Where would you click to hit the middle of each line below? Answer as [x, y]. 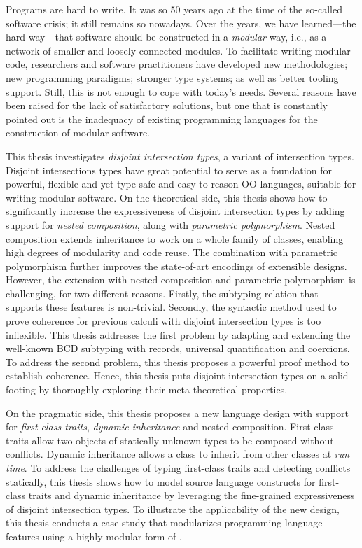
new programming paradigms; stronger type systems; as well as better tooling [172, 77]
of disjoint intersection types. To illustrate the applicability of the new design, [173, 508]
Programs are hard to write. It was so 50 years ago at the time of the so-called [174, 9]
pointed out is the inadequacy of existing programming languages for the [162, 119]
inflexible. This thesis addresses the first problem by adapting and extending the [178, 334]
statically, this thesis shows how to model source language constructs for [161, 481]
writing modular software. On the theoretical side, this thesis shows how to [167, 197]
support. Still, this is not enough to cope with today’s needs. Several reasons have [181, 91]
